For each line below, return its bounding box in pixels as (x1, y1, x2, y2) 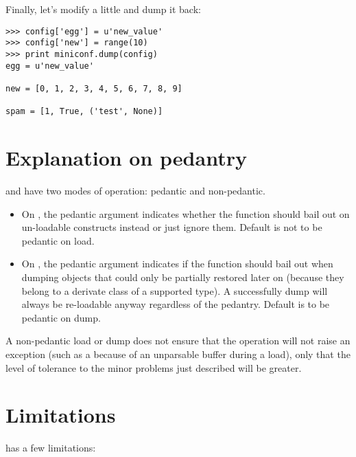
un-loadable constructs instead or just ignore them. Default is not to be (21, 220, 322, 234)
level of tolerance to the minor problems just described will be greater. (5, 360, 302, 375)
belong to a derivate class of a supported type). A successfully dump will (21, 283, 328, 298)
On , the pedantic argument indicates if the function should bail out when (21, 256, 333, 271)
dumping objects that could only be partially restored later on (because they (21, 269, 344, 284)
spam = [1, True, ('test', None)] (5, 107, 163, 117)
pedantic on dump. (21, 310, 101, 324)
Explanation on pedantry (5, 144, 247, 172)
